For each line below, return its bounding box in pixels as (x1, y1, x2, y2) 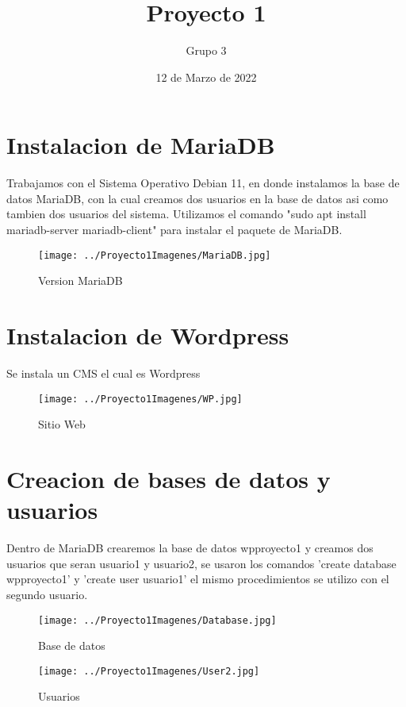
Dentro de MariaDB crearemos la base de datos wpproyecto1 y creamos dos (6, 540, 373, 556)
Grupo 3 (186, 42, 227, 59)
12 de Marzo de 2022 (155, 68, 257, 85)
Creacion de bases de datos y (6, 463, 331, 495)
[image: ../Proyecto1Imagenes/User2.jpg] (38, 665, 260, 677)
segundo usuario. (6, 586, 88, 602)
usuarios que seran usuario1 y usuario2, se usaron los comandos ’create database (6, 555, 396, 571)
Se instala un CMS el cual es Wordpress (6, 365, 201, 381)
